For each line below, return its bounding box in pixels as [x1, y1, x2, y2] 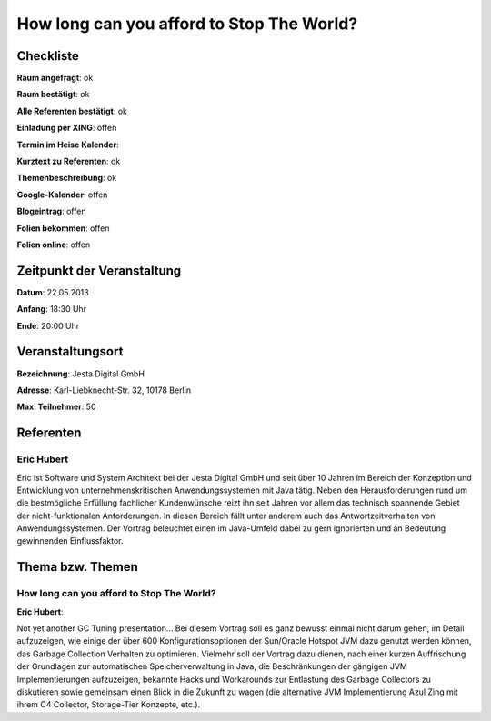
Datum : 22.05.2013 [16, 286, 90, 297]
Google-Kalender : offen [16, 189, 108, 200]
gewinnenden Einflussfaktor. [16, 536, 124, 546]
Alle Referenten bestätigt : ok [16, 105, 127, 116]
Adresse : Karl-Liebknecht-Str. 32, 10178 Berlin [16, 385, 191, 396]
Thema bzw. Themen [16, 559, 138, 575]
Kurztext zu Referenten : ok [16, 155, 121, 167]
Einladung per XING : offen [16, 123, 117, 134]
